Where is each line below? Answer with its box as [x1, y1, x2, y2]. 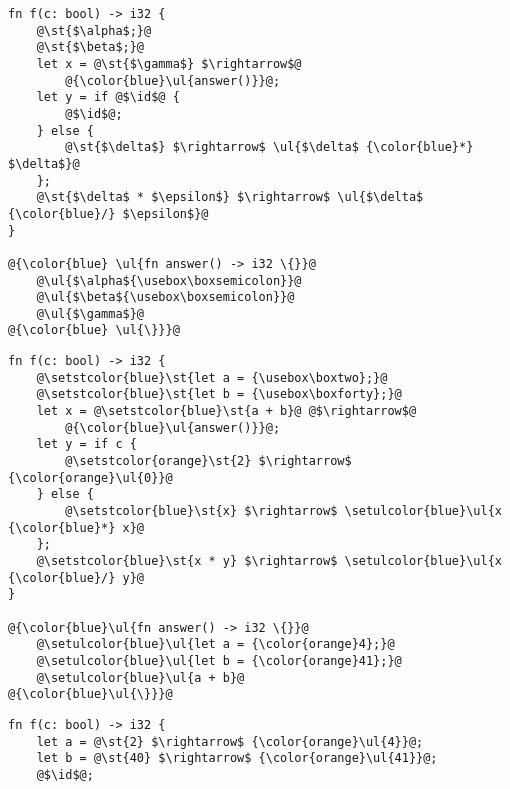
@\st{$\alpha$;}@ [36, 23, 152, 38]
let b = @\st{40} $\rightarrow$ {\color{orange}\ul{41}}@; [36, 751, 438, 766]
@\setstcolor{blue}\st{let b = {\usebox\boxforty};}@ [36, 387, 402, 402]
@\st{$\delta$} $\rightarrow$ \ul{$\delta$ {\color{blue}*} [65, 140, 474, 155]
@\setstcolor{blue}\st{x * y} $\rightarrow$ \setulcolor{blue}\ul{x [36, 554, 502, 568]
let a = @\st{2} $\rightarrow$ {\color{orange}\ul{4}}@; [36, 734, 424, 749]
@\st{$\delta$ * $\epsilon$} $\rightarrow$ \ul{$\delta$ [36, 190, 424, 205]
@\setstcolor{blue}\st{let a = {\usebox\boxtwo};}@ [36, 370, 388, 385]
